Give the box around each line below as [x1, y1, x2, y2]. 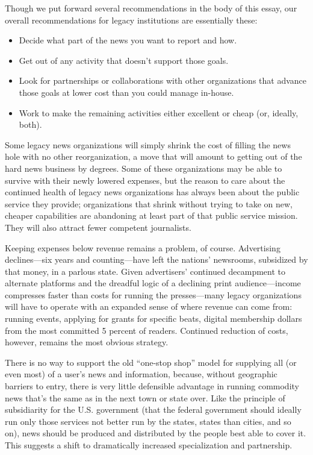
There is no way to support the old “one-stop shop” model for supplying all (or [5, 356, 297, 368]
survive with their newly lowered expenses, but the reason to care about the [5, 174, 285, 186]
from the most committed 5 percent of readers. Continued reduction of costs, [5, 324, 288, 336]
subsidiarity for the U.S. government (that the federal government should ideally [5, 403, 302, 416]
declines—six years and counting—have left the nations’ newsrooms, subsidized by [5, 253, 308, 266]
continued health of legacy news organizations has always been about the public [5, 186, 300, 198]
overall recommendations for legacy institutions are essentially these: [5, 13, 258, 26]
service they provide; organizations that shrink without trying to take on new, [5, 197, 293, 210]
